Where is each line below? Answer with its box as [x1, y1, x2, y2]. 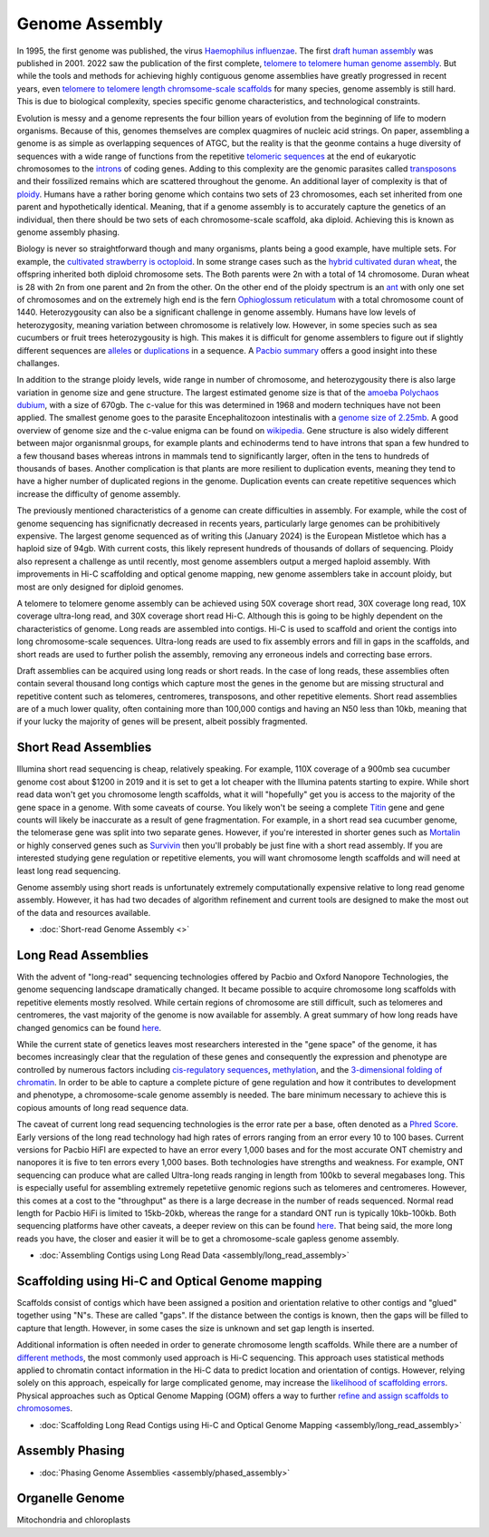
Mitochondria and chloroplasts [16, 1514, 131, 1525]
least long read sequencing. [16, 865, 121, 876]
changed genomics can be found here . [16, 1022, 162, 1033]
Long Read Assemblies [16, 948, 149, 963]
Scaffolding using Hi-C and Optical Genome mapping [16, 1273, 322, 1289]
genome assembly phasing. [16, 227, 120, 238]
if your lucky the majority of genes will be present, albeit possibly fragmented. [16, 716, 308, 727]
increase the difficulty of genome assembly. [16, 488, 181, 499]
